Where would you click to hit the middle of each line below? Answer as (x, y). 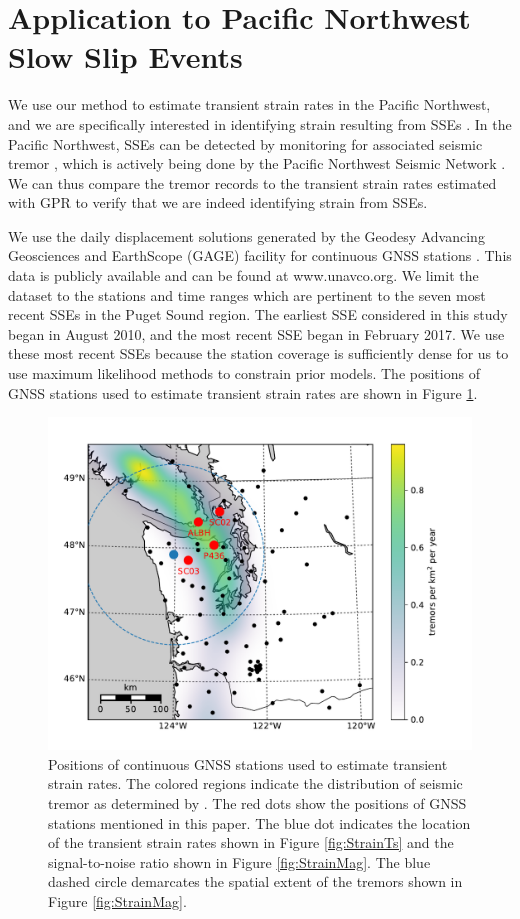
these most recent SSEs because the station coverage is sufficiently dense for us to (258, 353)
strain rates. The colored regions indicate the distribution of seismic (255, 783)
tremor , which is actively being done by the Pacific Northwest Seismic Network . (257, 163)
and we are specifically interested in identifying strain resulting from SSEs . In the (260, 123)
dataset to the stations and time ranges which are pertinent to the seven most (247, 294)
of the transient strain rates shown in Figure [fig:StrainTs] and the (251, 842)
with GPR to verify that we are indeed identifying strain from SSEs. (218, 202)
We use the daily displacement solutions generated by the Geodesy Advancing (246, 235)
